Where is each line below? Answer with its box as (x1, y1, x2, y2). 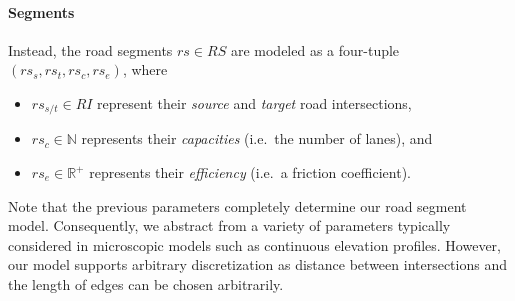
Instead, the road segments (8, 39, 173, 60)
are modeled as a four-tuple (230, 39, 400, 60)
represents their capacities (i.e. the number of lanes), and (81, 128, 433, 149)
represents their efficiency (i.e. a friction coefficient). (89, 162, 411, 183)
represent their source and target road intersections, (97, 92, 412, 113)
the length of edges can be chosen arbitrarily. (8, 274, 284, 294)
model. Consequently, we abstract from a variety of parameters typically (8, 215, 451, 236)
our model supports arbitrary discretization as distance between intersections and (8, 254, 507, 275)
